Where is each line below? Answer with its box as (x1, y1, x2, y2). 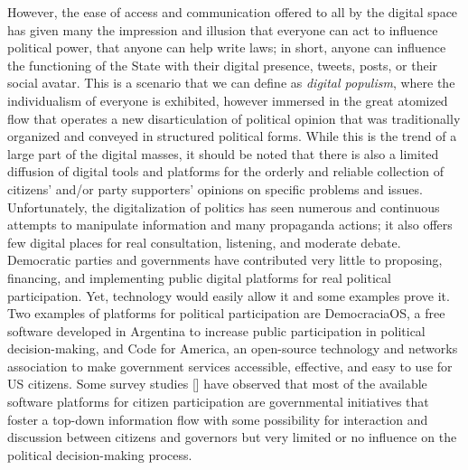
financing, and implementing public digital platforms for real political (7, 268, 391, 287)
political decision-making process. (7, 445, 192, 464)
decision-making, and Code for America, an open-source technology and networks (7, 339, 458, 358)
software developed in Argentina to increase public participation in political (7, 321, 426, 340)
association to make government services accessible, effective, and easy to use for (7, 356, 453, 375)
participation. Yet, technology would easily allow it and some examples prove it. (7, 286, 450, 305)
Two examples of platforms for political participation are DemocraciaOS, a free (7, 304, 445, 323)
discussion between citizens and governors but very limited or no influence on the (7, 428, 457, 446)
